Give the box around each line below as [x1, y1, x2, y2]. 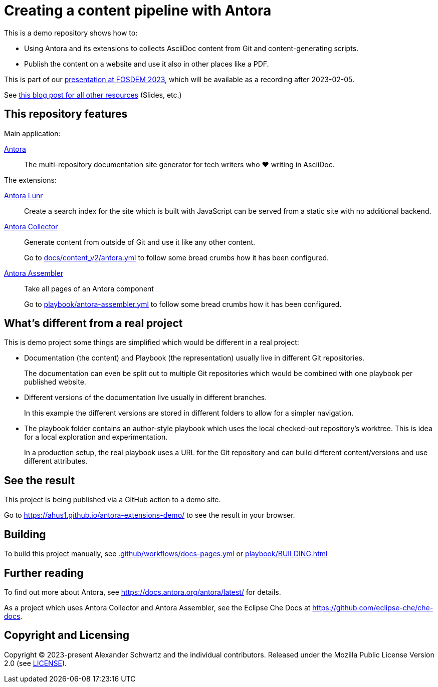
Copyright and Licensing [4, 629, 130, 642]
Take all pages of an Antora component [24, 284, 154, 293]
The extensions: [4, 175, 57, 184]
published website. [24, 378, 86, 387]
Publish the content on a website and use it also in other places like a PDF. [24, 59, 269, 68]
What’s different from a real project [4, 317, 183, 330]
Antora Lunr [4, 191, 43, 200]
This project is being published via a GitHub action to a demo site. [4, 495, 221, 504]
